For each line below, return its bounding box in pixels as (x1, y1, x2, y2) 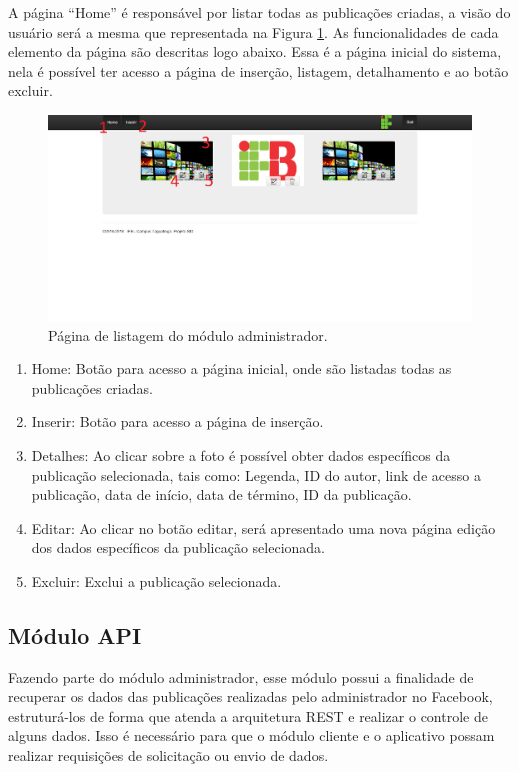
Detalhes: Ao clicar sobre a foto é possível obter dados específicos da (31, 444, 451, 465)
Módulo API (8, 619, 142, 650)
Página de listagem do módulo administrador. (48, 324, 328, 345)
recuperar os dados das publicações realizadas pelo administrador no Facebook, (8, 686, 493, 707)
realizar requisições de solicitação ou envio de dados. (8, 745, 329, 766)
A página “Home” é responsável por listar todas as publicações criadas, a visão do (8, 2, 511, 22)
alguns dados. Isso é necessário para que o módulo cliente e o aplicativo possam (8, 725, 495, 746)
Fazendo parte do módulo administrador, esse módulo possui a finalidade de (8, 666, 474, 687)
